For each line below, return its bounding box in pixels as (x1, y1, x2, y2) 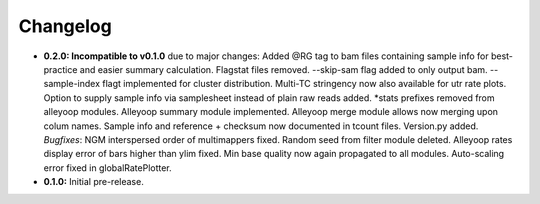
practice (43, 63, 78, 75)
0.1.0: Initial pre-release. (43, 176, 144, 188)
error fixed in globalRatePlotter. (43, 161, 172, 174)
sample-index (43, 78, 100, 90)
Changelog (18, 15, 112, 37)
